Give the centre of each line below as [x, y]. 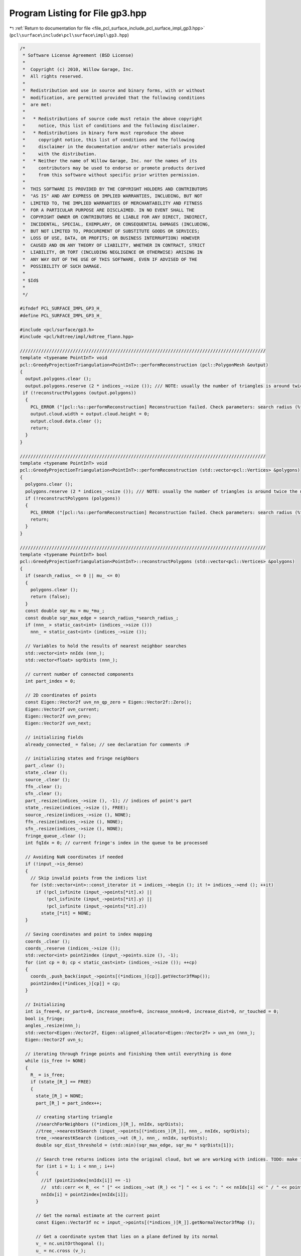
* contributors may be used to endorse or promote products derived [114, 168]
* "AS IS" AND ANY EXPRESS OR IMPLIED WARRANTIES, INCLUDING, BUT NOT [113, 196]
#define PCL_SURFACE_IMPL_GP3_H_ [61, 316]
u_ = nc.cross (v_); [61, 1250]
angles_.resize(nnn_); [53, 1026]
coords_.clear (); [48, 941]
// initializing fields [54, 738]
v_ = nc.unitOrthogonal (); [70, 1244]
